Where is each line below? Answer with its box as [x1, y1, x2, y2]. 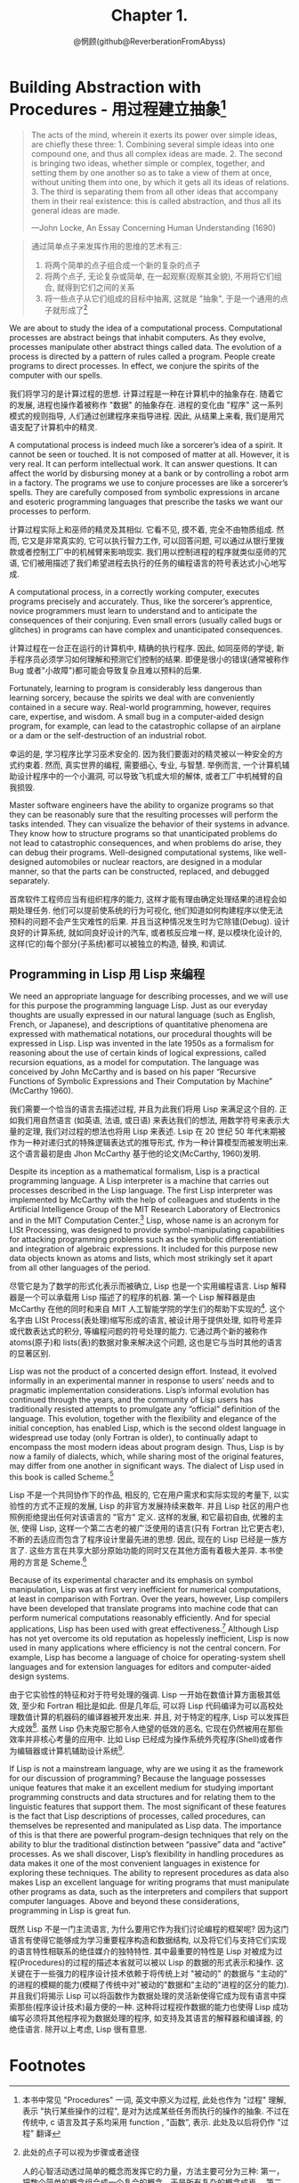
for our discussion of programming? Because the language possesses [9, 1773, 266, 1784]
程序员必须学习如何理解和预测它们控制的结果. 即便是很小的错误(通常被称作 [16, 654, 290, 664]
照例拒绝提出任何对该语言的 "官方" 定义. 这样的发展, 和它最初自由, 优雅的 [9, 1511, 276, 1523]
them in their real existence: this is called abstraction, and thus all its [30, 196, 282, 207]
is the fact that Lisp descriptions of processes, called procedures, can [9, 1811, 266, 1821]
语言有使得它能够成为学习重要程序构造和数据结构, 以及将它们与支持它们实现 [9, 1935, 287, 1946]
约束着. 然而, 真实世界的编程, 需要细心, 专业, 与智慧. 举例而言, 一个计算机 [16, 759, 282, 770]
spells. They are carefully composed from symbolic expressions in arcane [9, 486, 280, 497]
